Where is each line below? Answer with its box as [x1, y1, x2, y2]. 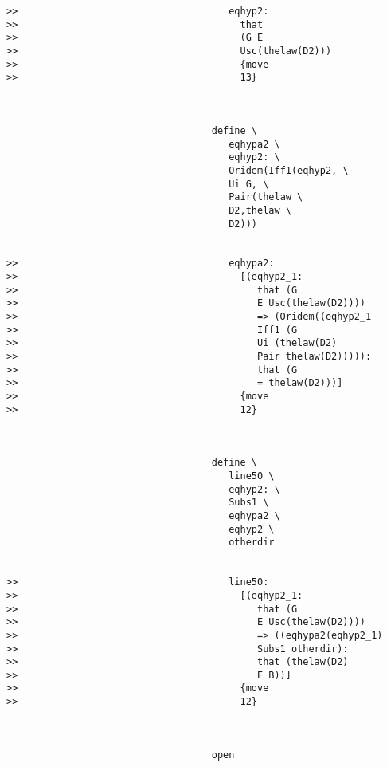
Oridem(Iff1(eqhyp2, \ [229, 164, 349, 176]
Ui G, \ [229, 178, 269, 190]
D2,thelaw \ [229, 204, 291, 216]
